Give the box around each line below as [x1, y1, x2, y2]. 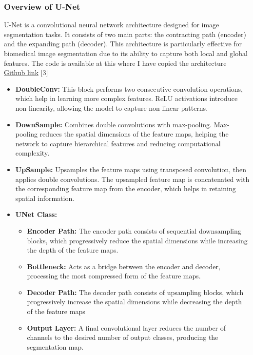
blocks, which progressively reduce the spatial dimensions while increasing [27, 235, 248, 245]
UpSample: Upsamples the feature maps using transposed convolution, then [15, 164, 247, 174]
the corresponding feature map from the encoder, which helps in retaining [15, 183, 236, 194]
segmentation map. [27, 341, 84, 352]
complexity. [15, 148, 50, 158]
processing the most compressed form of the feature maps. [27, 271, 201, 281]
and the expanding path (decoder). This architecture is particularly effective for [4, 39, 242, 49]
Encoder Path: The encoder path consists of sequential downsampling [27, 225, 241, 236]
